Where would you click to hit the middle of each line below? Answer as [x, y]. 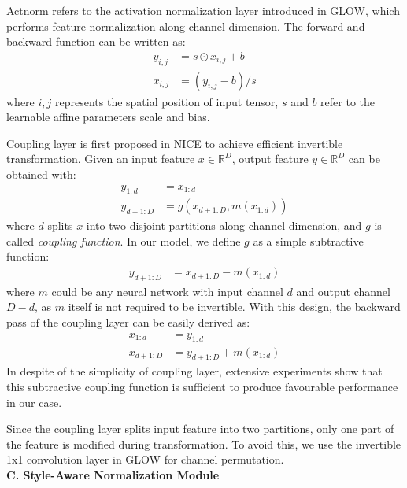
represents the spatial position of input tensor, [167, 101]
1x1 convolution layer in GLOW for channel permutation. [145, 459]
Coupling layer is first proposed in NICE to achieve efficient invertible [175, 143]
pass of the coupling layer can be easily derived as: [128, 322]
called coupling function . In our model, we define [124, 240]
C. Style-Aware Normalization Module [113, 474]
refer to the [348, 101]
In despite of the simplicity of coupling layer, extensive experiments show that [194, 371]
